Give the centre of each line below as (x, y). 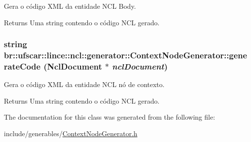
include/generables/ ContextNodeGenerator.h (71, 133)
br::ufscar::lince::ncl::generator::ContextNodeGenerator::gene (125, 55)
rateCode (22, 66)
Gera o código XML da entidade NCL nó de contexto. (84, 84)
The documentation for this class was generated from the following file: (109, 117)
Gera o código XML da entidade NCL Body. (70, 6)
